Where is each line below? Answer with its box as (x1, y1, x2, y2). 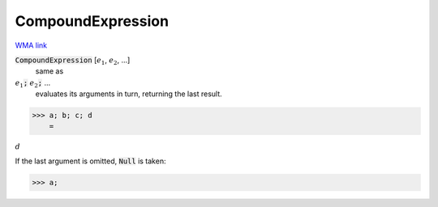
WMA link (15, 40, 48, 50)
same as (35, 66, 64, 76)
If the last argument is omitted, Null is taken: (15, 156, 166, 166)
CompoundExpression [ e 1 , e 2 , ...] (15, 55, 131, 66)
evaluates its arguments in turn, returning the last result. (35, 89, 222, 99)
